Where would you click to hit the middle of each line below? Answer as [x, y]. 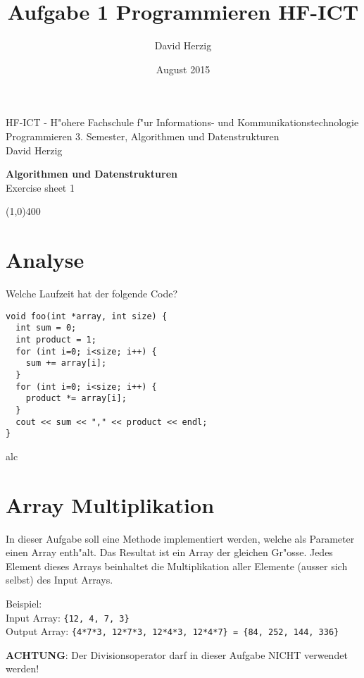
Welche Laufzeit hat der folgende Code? [92, 293]
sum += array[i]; [66, 363]
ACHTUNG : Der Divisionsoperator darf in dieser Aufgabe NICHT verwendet [177, 654]
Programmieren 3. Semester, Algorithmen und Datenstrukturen [143, 136]
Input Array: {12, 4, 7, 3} [68, 617]
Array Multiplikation [110, 504]
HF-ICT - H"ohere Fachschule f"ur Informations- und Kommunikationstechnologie [182, 122]
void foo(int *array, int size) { [87, 316]
